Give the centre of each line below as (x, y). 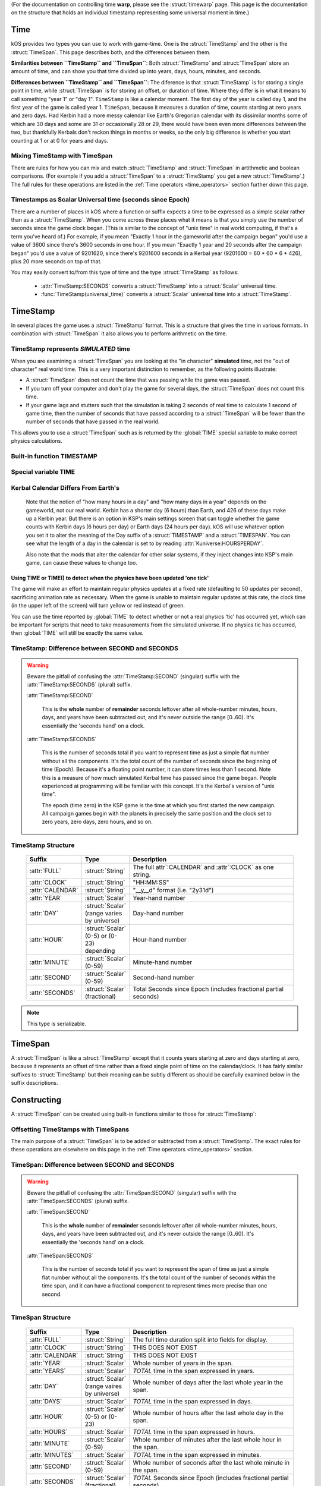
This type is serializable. (56, 1024)
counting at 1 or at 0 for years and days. (60, 140)
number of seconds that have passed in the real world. (93, 421)
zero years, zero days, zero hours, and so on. (97, 822)
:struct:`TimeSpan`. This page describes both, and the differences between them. (111, 52)
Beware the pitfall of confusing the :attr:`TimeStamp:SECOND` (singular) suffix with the (133, 676)
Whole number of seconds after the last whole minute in (211, 1462)
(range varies (103, 914)
